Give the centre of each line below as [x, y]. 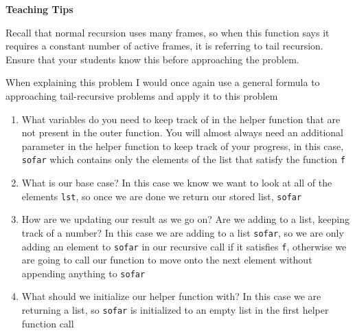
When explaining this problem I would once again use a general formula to [163, 82]
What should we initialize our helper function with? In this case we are [171, 296]
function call [48, 323]
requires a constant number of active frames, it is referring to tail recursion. [164, 46]
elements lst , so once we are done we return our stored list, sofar [162, 196]
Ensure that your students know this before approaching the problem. [152, 59]
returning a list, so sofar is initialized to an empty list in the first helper [175, 310]
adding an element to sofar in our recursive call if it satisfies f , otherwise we [184, 246]
